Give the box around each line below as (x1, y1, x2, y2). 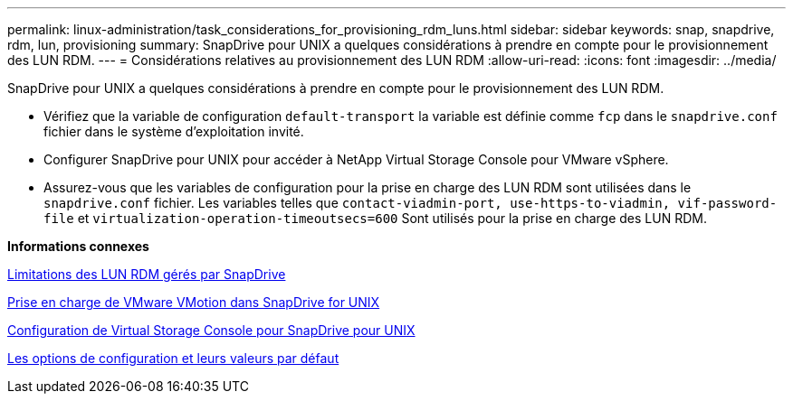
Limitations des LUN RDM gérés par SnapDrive (7, 266, 286, 282)
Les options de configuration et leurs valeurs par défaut (7, 350, 339, 366)
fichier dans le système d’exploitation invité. (43, 124, 304, 139)
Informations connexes (7, 238, 149, 254)
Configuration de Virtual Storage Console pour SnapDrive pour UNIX (7, 322, 416, 338)
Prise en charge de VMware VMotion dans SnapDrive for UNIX (7, 294, 380, 310)
